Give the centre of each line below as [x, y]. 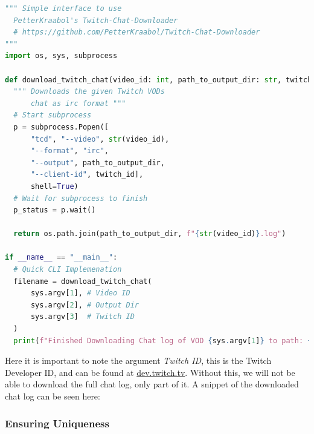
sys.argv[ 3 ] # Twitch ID [82, 317]
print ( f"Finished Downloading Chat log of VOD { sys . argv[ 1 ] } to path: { [163, 340]
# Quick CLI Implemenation [68, 270]
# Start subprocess [53, 115]
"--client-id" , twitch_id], [87, 175]
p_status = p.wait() [55, 210]
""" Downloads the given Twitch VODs [89, 92]
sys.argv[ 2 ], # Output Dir [85, 305]
